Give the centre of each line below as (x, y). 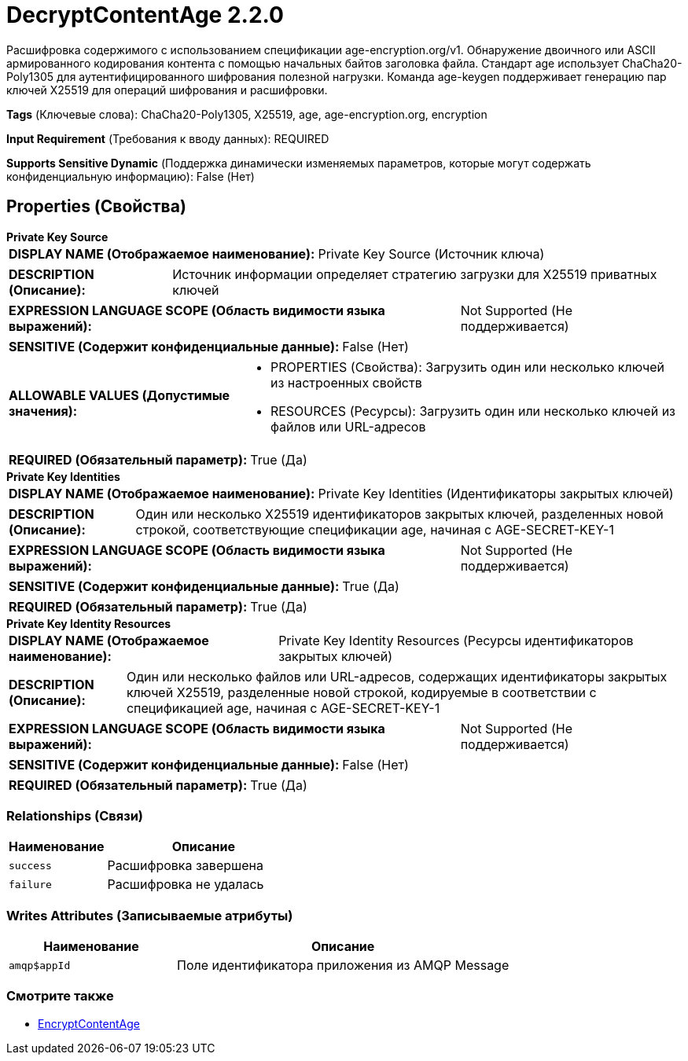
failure (30, 884)
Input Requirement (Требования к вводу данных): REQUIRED (168, 138)
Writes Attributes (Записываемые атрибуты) (150, 915)
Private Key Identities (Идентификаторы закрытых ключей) (496, 493)
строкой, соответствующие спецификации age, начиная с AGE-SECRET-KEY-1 (375, 529)
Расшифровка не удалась (186, 885)
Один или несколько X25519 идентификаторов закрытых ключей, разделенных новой (399, 514)
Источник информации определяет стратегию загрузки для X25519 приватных (415, 274)
